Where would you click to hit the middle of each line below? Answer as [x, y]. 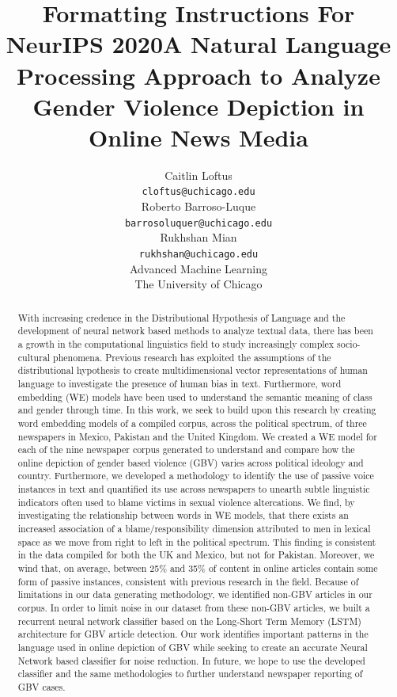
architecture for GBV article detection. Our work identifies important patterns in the [193, 634]
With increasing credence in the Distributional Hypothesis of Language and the [181, 317]
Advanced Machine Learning [198, 268]
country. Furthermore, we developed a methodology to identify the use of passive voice [196, 476]
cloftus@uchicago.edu [198, 192]
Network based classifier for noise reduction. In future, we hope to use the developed [191, 660]
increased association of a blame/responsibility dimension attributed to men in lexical [194, 529]
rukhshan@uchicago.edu [198, 254]
